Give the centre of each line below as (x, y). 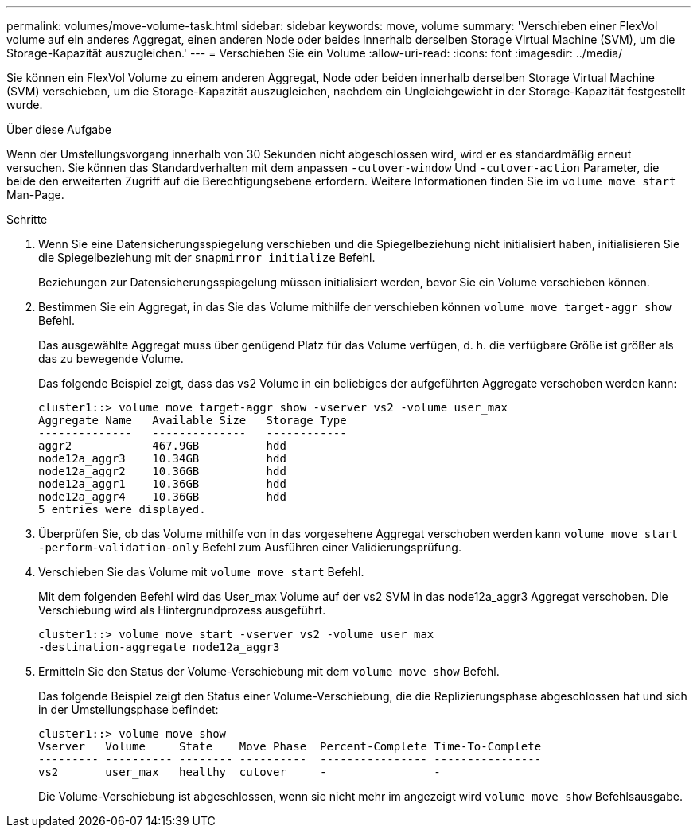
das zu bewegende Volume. (111, 359)
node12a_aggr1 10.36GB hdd (162, 484)
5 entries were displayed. (122, 509)
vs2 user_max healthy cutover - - (239, 772)
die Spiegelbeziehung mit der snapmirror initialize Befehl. (207, 257)
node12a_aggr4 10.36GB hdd (162, 497)
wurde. (25, 105)
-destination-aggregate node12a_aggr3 (159, 647)
